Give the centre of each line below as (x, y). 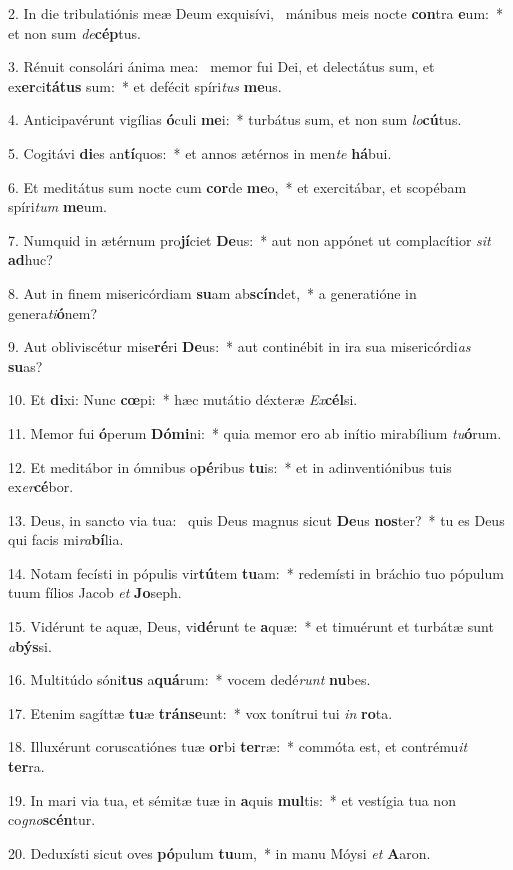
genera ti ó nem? (53, 312)
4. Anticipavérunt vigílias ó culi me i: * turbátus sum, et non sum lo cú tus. (235, 119)
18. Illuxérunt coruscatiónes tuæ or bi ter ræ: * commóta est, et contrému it (238, 746)
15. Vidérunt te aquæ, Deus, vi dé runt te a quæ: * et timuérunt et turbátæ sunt (251, 626)
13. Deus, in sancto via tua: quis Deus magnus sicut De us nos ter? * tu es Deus (256, 519)
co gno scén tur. (52, 819)
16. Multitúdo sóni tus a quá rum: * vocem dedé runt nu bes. (189, 679)
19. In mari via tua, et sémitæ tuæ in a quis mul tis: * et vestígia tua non (232, 799)
